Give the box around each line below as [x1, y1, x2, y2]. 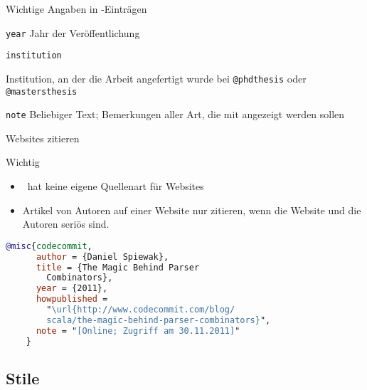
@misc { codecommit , [6, 241, 92, 251]
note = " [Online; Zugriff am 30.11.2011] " [36, 325, 240, 336]
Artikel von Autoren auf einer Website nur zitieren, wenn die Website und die [22, 202, 361, 217]
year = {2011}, [36, 283, 108, 294]
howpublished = [36, 294, 108, 305]
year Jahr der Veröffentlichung [6, 25, 140, 40]
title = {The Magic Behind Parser [36, 262, 200, 273]
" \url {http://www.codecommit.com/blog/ [46, 305, 235, 315]
